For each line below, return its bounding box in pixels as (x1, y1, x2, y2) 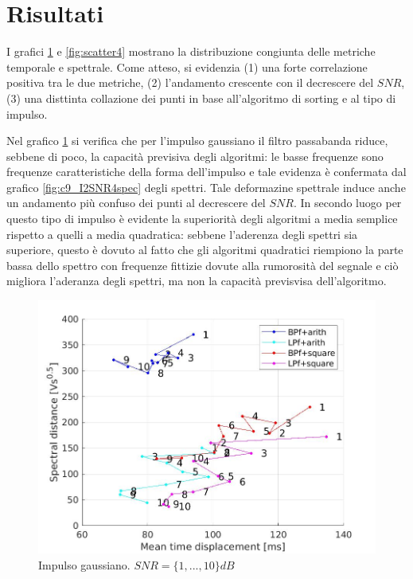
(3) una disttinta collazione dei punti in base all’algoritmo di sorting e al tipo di (6, 89, 396, 106)
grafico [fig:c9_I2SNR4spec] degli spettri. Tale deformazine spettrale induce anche (6, 178, 406, 195)
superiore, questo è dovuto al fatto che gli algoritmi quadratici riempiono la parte (6, 241, 403, 258)
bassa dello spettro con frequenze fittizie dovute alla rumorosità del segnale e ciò (6, 256, 399, 273)
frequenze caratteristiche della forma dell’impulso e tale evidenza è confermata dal (6, 163, 407, 180)
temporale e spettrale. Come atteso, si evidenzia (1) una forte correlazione (6, 58, 368, 75)
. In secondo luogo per (293, 194, 402, 211)
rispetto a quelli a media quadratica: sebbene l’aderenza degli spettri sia (6, 225, 358, 242)
